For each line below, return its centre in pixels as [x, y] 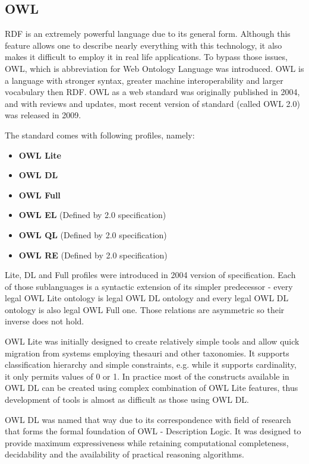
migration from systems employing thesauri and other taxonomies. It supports [147, 353]
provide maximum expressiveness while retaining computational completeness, [147, 442]
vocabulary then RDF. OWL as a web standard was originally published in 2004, [152, 92]
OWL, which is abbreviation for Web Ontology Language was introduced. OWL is [154, 68]
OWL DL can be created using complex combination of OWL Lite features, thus [152, 388]
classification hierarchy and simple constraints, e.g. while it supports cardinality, [151, 364]
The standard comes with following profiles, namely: [100, 135]
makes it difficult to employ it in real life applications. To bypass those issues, [146, 57]
